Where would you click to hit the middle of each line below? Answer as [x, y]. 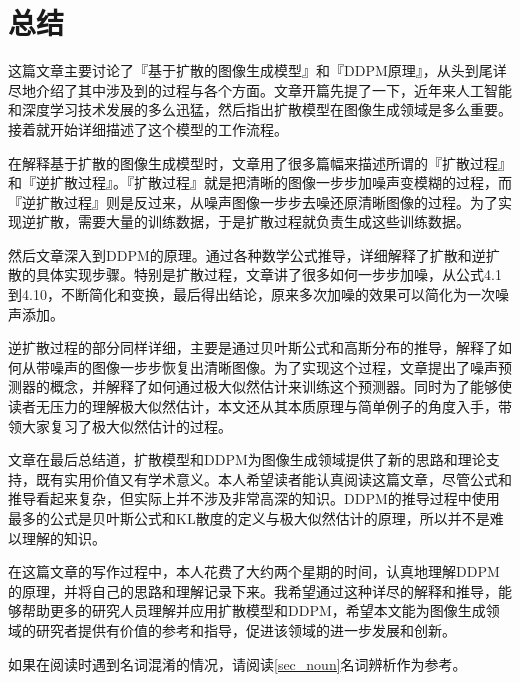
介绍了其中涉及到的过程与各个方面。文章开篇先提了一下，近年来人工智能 [273, 89]
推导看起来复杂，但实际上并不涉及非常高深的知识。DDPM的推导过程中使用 [254, 498]
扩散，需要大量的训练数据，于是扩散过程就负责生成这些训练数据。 [252, 221]
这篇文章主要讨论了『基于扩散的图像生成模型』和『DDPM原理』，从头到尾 [250, 70]
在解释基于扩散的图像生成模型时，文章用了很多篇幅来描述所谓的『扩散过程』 [260, 162]
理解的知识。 [63, 537]
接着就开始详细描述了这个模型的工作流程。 [148, 128]
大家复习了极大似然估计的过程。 [126, 425]
